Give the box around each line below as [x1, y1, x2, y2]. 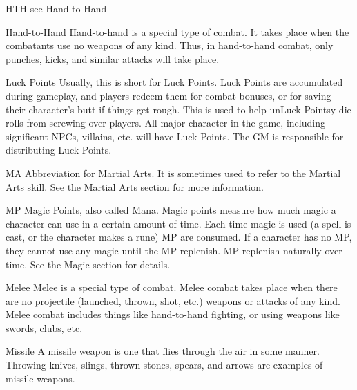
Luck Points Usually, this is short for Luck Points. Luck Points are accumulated [6, 75, 343, 89]
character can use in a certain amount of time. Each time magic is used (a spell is [6, 216, 351, 230]
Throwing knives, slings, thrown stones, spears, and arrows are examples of [6, 357, 323, 372]
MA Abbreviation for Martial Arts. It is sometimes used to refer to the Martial [6, 165, 341, 180]
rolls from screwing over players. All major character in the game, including [6, 115, 325, 130]
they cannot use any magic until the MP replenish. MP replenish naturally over [6, 243, 342, 257]
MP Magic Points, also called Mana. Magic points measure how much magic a [6, 203, 336, 217]
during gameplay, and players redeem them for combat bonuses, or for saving [6, 88, 331, 102]
